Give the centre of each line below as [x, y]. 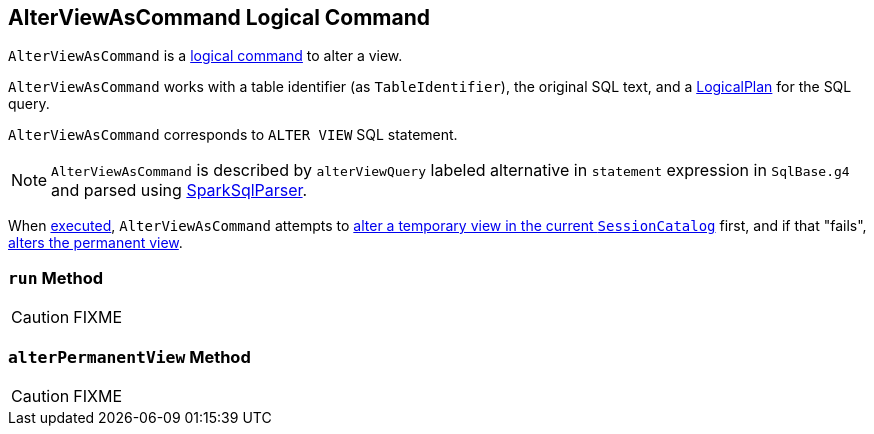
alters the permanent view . [95, 243]
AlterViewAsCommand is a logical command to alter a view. [205, 56]
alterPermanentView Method [129, 356]
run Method [55, 277]
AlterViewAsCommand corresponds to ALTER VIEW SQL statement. [233, 135]
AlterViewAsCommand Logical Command [219, 17]
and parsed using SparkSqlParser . [179, 190]
